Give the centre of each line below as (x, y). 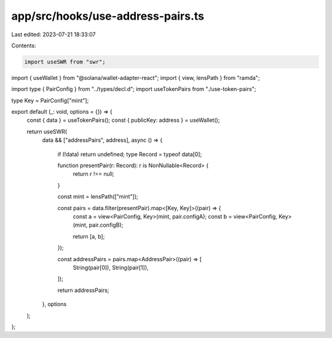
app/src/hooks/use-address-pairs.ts (108, 16)
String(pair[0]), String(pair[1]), (111, 267)
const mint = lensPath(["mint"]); (98, 197)
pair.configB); (106, 225)
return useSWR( (47, 132)
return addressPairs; (83, 290)
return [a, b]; (89, 236)
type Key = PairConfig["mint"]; (50, 100)
